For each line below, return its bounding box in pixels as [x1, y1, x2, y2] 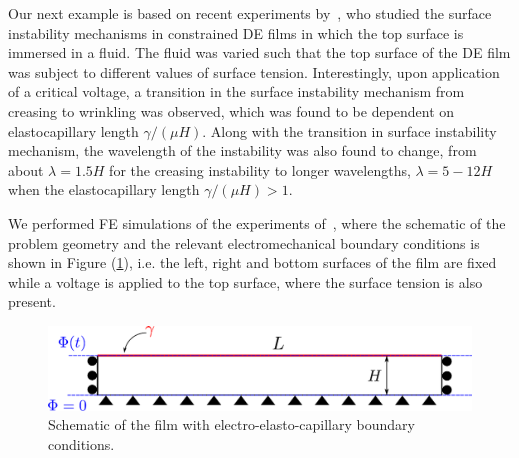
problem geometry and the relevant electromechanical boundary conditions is [8, 232, 480, 253]
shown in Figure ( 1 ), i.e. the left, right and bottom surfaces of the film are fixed [8, 252, 497, 273]
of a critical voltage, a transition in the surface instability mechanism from [8, 81, 465, 102]
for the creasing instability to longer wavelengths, [109, 159, 411, 180]
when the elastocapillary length [8, 179, 200, 200]
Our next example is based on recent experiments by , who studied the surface [8, 3, 492, 23]
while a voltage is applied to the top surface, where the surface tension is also [8, 271, 483, 292]
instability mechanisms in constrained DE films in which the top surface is [8, 22, 464, 43]
